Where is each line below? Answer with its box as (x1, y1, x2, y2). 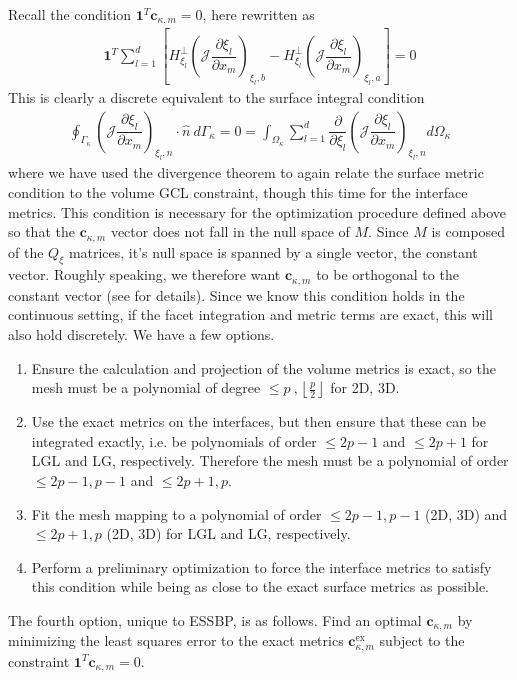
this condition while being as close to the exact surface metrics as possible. (31, 576, 489, 597)
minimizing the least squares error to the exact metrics (8, 630, 344, 651)
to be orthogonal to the (316, 264, 459, 285)
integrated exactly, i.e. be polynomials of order (31, 430, 317, 451)
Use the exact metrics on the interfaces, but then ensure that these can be (31, 411, 487, 432)
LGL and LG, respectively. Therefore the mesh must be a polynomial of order (31, 450, 509, 471)
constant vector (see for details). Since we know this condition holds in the (8, 284, 465, 305)
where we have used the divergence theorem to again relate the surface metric (8, 162, 484, 183)
